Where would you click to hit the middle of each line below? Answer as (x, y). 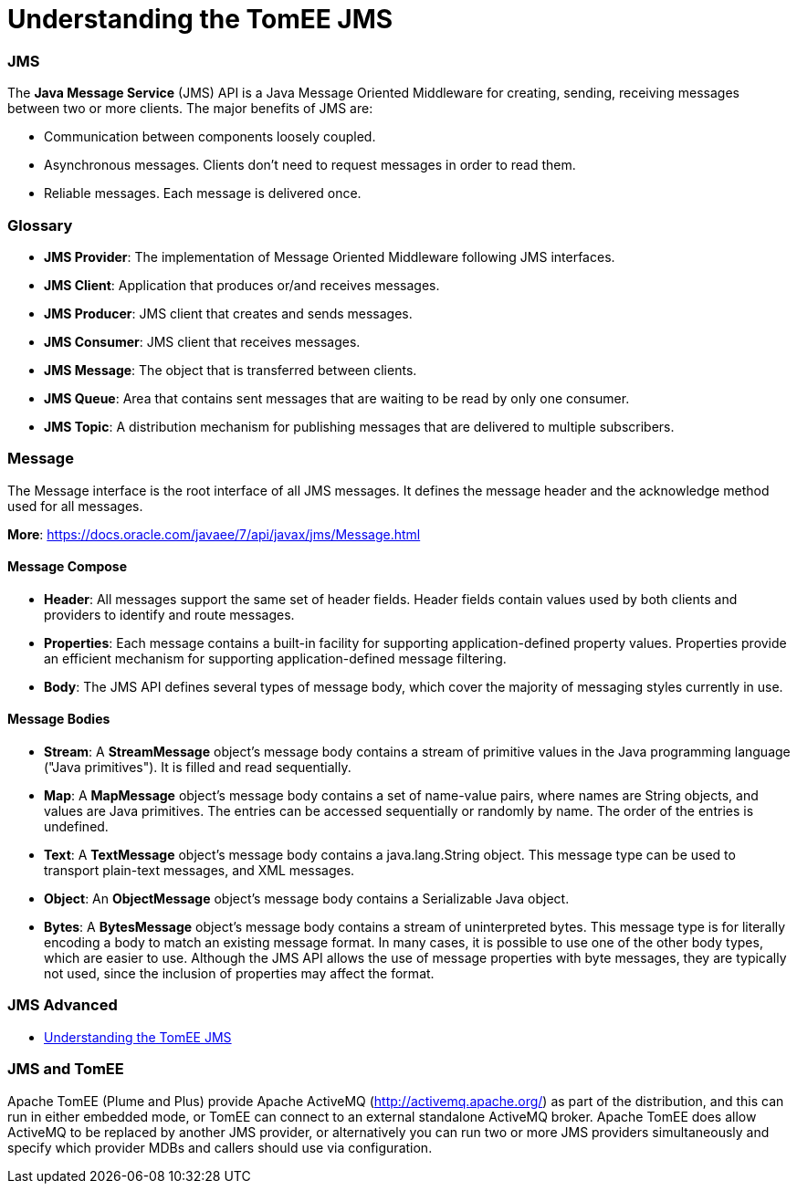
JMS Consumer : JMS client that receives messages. (202, 341)
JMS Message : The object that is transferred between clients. (231, 370)
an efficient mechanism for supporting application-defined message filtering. (275, 658)
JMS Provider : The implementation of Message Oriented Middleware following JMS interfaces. (330, 256)
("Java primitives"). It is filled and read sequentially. (198, 768)
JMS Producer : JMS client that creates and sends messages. (228, 313)
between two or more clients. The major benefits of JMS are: (190, 109)
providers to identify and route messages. (169, 614)
